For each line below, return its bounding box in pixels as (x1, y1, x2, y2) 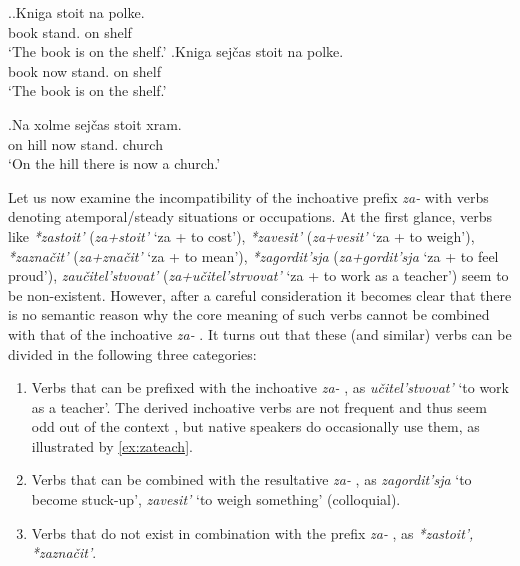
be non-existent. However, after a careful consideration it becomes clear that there (8, 284, 512, 305)
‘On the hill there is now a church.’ (8, 153, 221, 174)
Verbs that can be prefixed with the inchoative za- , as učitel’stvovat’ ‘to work (31, 377, 509, 398)
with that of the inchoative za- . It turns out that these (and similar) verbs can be (8, 323, 512, 344)
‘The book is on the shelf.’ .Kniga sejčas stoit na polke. (8, 41, 344, 62)
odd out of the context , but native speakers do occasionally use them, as (31, 416, 480, 437)
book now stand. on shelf (8, 60, 162, 81)
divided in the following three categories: (8, 343, 257, 364)
